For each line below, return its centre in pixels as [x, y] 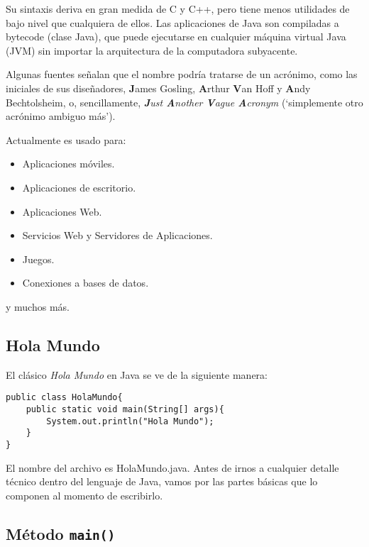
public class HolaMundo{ [64, 398]
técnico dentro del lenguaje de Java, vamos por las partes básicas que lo [162, 481]
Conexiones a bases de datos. [86, 283]
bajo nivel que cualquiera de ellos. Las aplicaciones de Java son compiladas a [172, 22]
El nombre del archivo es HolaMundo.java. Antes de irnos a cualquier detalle [172, 467]
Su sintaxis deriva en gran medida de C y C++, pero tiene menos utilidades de [178, 9]
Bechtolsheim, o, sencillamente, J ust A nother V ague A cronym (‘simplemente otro [184, 102]
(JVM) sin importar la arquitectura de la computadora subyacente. [152, 50]
